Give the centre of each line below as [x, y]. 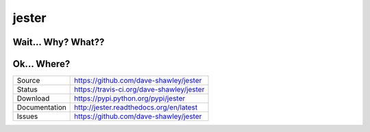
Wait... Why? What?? [59, 42]
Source [28, 81]
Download [33, 98]
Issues [27, 116]
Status [27, 90]
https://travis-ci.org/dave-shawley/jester [139, 90]
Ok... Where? [41, 64]
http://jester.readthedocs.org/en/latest [136, 107]
